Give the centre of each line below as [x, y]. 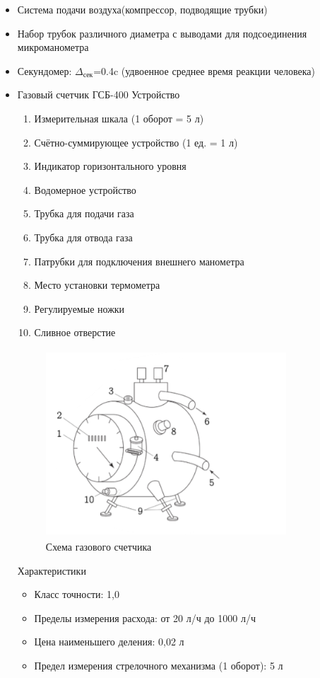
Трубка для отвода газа [83, 237]
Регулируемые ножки [79, 308]
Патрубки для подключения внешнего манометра [139, 261]
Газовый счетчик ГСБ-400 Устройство [99, 94]
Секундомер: [45, 70]
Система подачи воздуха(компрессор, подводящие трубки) [142, 9]
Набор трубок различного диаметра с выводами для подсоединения [162, 33]
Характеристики [52, 570]
